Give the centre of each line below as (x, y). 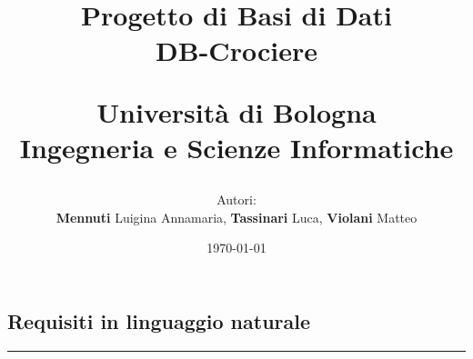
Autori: (236, 199)
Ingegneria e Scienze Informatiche (236, 147)
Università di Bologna (236, 111)
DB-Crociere (236, 50)
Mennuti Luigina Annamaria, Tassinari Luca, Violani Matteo (236, 217)
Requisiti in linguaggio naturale (159, 320)
